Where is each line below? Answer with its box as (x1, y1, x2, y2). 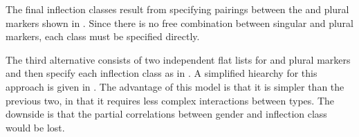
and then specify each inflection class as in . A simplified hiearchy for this (6, 66, 317, 80)
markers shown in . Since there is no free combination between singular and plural (6, 15, 353, 30)
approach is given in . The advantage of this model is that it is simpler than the (6, 79, 344, 93)
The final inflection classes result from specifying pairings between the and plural (6, 2, 349, 16)
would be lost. (6, 120, 65, 134)
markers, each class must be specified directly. (6, 29, 200, 44)
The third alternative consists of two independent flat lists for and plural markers (6, 52, 351, 66)
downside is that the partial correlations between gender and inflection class (6, 107, 327, 121)
